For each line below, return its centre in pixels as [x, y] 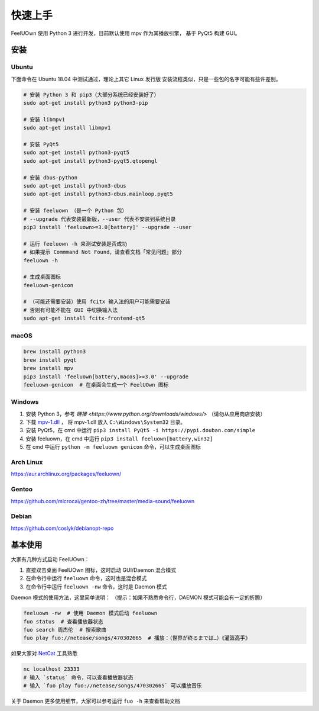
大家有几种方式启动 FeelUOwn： [50, 559]
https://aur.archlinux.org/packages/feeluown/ [66, 474]
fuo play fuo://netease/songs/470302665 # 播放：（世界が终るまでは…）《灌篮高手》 [137, 638]
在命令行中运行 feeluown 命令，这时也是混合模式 [86, 578]
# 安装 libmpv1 [44, 119]
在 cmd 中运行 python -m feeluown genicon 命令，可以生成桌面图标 [113, 447]
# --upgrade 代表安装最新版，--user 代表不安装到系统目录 [100, 219]
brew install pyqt [50, 360]
